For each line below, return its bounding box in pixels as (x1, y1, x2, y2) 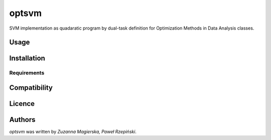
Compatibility (9, 83, 53, 92)
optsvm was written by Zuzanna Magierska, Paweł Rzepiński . (9, 128, 137, 135)
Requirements (9, 69, 45, 76)
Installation (9, 54, 45, 63)
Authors (9, 115, 36, 124)
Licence (9, 99, 35, 108)
